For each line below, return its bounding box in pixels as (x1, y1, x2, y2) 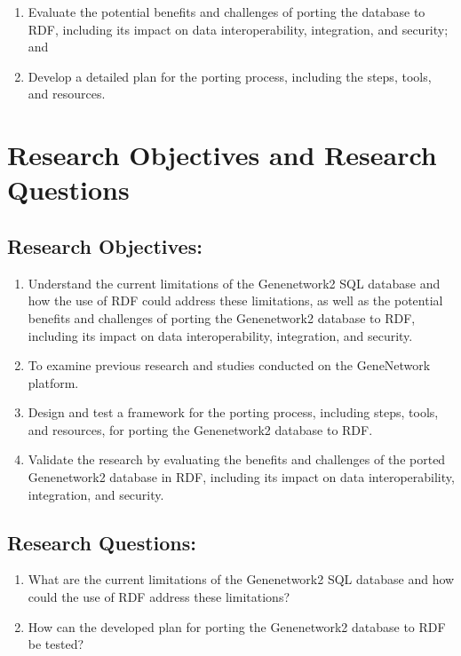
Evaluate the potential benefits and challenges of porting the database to (28, 3, 425, 20)
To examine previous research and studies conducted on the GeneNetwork (28, 356, 431, 375)
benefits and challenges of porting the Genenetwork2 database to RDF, (28, 308, 416, 327)
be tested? (28, 635, 84, 653)
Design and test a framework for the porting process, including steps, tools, (28, 403, 439, 422)
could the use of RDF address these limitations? (28, 588, 290, 606)
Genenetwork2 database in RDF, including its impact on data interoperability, (28, 468, 455, 486)
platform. (28, 373, 79, 391)
